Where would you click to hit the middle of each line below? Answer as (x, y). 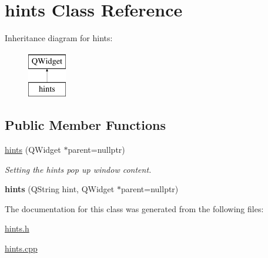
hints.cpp (21, 248)
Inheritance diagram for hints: (59, 38)
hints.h (17, 228)
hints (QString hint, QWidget (60, 189)
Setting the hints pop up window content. (78, 169)
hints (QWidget (33, 150)
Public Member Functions (85, 125)
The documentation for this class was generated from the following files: (134, 208)
